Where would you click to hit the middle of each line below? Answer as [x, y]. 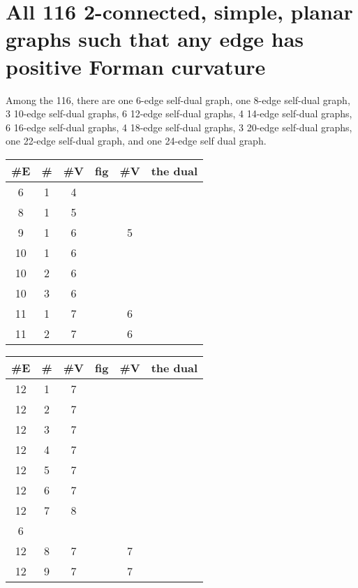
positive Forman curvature [136, 66]
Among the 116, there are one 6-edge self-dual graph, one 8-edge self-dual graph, [178, 100]
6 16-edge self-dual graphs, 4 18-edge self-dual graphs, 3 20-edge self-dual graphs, [179, 127]
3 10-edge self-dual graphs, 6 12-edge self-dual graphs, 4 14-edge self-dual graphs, [179, 113]
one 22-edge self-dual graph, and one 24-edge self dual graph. [136, 141]
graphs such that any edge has [155, 39]
